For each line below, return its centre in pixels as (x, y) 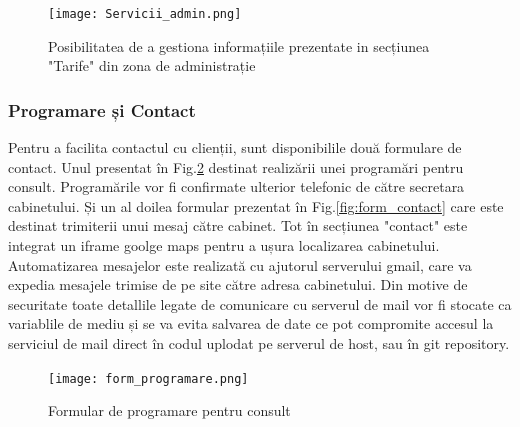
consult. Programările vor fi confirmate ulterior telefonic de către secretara (236, 186)
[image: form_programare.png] (148, 378)
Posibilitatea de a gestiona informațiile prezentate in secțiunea (239, 45)
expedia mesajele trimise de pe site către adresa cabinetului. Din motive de (238, 284)
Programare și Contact (102, 109)
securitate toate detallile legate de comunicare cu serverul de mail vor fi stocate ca (260, 303)
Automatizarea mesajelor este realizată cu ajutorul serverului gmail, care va (240, 264)
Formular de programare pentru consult (169, 410)
